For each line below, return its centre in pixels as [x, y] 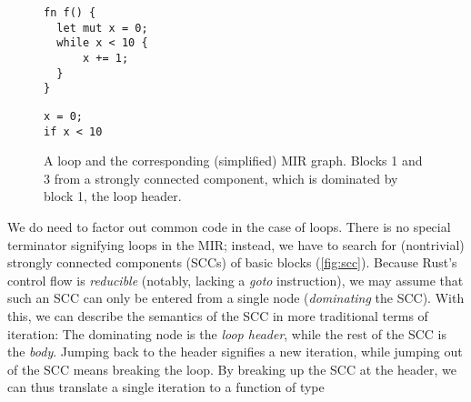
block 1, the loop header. [113, 196]
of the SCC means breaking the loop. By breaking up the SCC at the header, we [232, 369]
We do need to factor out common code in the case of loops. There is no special [229, 227]
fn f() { [70, 13]
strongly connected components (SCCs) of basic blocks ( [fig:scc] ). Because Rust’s [232, 262]
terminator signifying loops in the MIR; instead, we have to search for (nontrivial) [236, 244]
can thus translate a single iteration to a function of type [166, 387]
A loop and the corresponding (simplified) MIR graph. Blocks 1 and [233, 161]
